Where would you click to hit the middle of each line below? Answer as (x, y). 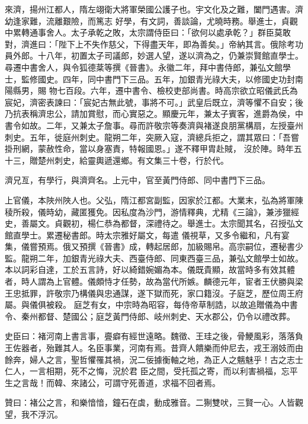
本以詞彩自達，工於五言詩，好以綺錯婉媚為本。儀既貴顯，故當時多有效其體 (150, 270)
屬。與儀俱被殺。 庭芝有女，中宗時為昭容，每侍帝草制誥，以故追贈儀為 (143, 305)
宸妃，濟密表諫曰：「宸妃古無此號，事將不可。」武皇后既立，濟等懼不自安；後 (154, 102)
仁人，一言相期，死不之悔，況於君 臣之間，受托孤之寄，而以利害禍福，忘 (147, 371)
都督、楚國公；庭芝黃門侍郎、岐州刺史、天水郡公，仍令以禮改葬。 (166, 316)
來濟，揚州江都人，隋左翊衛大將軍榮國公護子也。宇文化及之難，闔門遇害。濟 (154, 9)
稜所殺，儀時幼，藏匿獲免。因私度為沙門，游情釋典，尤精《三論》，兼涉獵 (148, 211)
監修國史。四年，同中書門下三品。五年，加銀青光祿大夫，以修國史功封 (158, 79)
